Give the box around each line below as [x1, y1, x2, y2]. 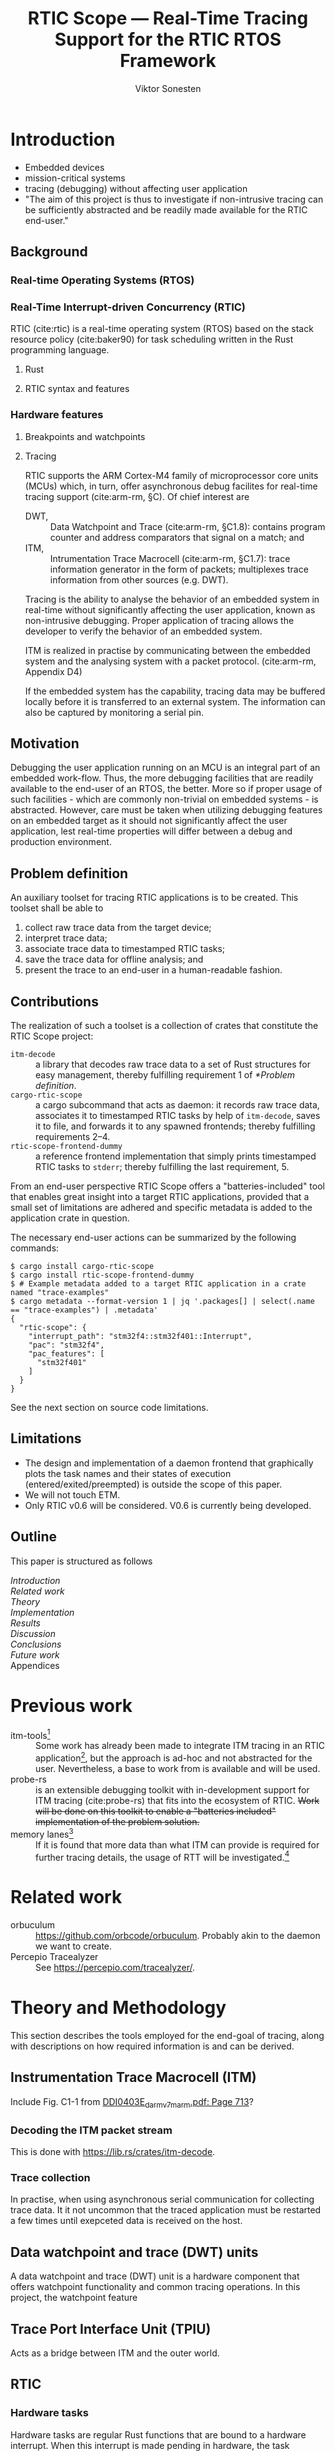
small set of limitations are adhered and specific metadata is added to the [10, 1202, 313, 1214]
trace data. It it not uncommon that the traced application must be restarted [10, 2204, 322, 2216]
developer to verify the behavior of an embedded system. [24, 625, 263, 637]
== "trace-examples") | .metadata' [10, 1305, 159, 1316]
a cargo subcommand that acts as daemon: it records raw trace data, [35, 1099, 320, 1111]
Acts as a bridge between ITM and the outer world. [10, 2347, 220, 2359]
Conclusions [10, 1638, 62, 1650]
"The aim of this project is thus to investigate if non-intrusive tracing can [24, 193, 324, 205]
